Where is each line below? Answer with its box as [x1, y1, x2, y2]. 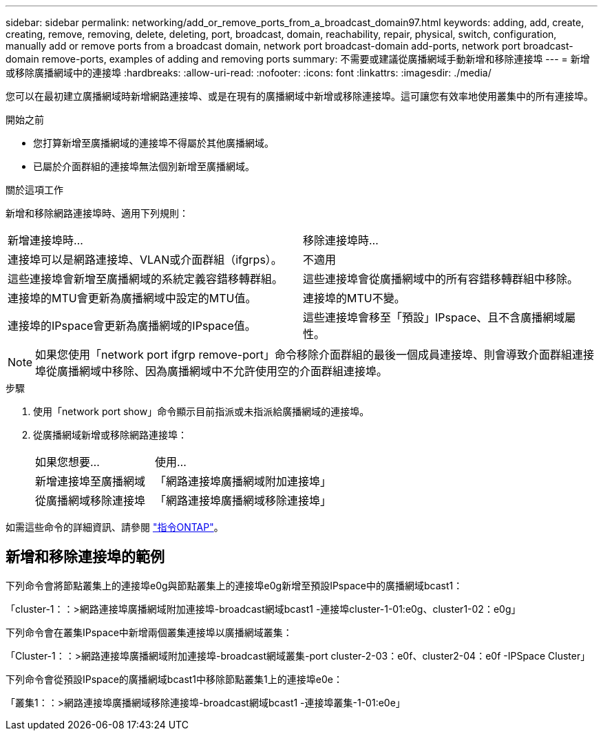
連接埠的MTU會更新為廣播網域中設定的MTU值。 [8, 291, 257, 305]
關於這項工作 [6, 184, 63, 196]
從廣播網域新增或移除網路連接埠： [33, 429, 187, 441]
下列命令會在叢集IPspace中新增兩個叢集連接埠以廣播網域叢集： [6, 626, 293, 638]
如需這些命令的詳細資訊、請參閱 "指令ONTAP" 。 [6, 521, 224, 533]
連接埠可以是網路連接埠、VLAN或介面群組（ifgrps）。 [8, 253, 282, 266]
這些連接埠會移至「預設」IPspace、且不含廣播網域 [303, 311, 565, 324]
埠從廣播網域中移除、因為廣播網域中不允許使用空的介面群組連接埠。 [35, 364, 388, 378]
